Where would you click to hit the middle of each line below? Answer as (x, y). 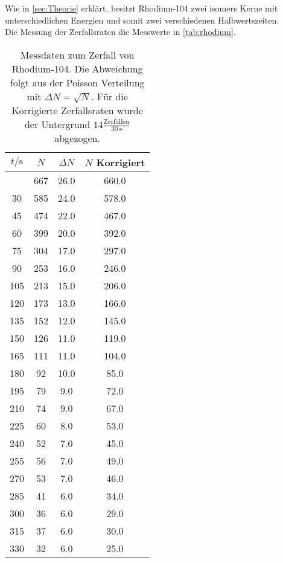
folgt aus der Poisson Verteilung (77, 82)
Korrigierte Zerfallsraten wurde (77, 110)
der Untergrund (57, 124)
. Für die (110, 96)
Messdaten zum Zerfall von (77, 54)
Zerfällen (116, 122)
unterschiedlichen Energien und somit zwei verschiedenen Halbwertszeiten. (142, 20)
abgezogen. (77, 138)
